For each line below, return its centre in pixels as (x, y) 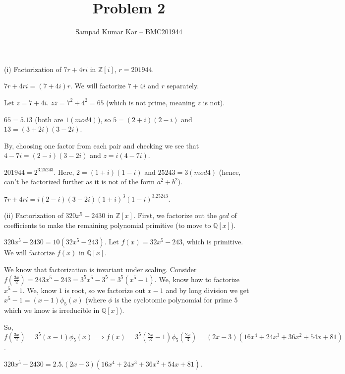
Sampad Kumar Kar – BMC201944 (129, 32)
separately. (183, 86)
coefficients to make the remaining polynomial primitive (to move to (108, 225)
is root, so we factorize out (105, 290)
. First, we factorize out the (175, 215)
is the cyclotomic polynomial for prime (173, 300)
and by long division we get (207, 290)
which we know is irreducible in (52, 310)
